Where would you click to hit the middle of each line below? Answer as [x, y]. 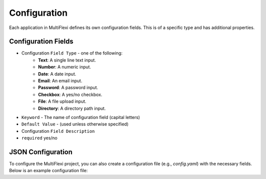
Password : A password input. [68, 88]
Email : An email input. [60, 81]
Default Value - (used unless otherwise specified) [75, 124]
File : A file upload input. [62, 101]
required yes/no [39, 138]
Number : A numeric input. [65, 67]
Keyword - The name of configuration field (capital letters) [81, 117]
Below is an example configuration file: [49, 171]
